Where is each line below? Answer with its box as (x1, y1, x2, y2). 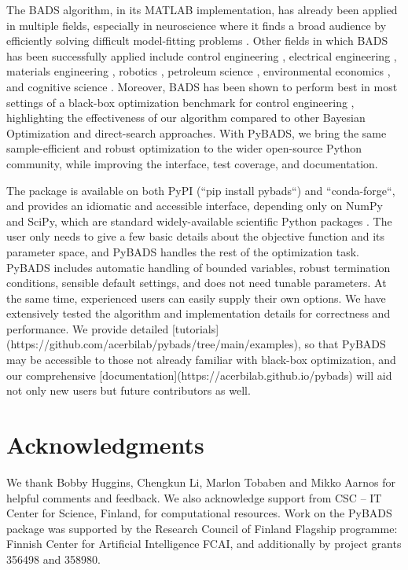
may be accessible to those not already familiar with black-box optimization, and (6, 351, 396, 368)
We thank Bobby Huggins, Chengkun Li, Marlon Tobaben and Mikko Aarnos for (6, 473, 396, 490)
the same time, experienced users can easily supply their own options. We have (6, 289, 386, 306)
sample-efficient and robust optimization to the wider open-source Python (6, 140, 362, 156)
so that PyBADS (304, 336, 386, 352)
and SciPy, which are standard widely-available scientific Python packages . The (6, 212, 392, 229)
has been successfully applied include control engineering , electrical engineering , (6, 47, 397, 64)
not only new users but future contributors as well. (6, 382, 251, 399)
